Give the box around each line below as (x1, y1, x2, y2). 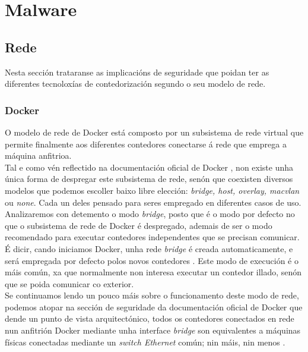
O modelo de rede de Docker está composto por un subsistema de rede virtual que (5, 125, 304, 138)
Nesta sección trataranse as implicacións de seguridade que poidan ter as (5, 65, 269, 78)
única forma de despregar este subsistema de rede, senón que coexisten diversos (5, 172, 293, 185)
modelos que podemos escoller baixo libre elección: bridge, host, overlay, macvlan (5, 184, 300, 196)
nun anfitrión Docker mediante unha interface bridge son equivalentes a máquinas (5, 324, 301, 337)
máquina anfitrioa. (5, 149, 72, 162)
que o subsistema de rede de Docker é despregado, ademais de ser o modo (5, 219, 272, 231)
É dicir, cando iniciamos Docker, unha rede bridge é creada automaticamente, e (5, 242, 293, 254)
